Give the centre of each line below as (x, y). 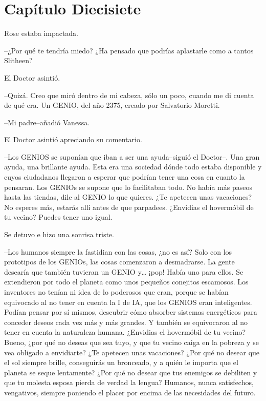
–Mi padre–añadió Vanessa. (47, 122)
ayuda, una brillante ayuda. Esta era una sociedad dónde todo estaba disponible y (133, 167)
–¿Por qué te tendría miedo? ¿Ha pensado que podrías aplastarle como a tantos (129, 50)
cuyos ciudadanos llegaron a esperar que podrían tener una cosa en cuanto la (125, 177)
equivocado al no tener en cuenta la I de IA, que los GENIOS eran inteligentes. (128, 302)
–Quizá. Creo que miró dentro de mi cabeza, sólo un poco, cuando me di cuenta (129, 95)
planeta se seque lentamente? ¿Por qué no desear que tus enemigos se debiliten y (131, 372)
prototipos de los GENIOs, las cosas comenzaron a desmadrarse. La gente (119, 262)
